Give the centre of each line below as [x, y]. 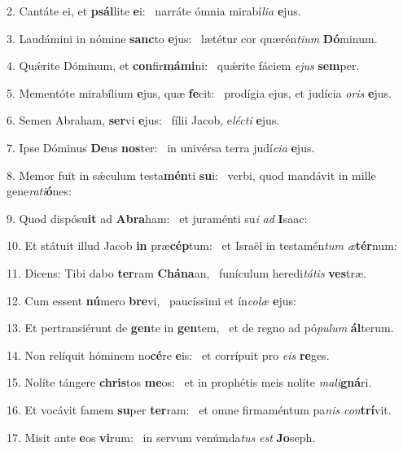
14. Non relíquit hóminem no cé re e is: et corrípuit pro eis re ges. [168, 355]
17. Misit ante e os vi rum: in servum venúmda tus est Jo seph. [161, 437]
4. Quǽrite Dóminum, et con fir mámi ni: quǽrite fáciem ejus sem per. [183, 66]
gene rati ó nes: [39, 191]
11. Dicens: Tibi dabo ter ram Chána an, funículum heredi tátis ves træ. [187, 272]
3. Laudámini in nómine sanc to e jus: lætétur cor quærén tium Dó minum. [192, 38]
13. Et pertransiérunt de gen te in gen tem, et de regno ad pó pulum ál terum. [200, 328]
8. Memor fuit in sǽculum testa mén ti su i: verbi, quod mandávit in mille [191, 175]
